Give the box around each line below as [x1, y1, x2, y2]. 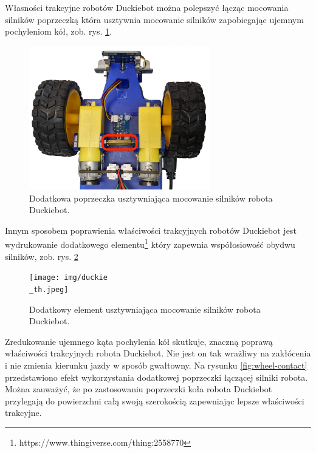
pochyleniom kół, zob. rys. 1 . [5, 25, 112, 38]
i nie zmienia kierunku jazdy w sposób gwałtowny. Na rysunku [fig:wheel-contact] [5, 358, 307, 371]
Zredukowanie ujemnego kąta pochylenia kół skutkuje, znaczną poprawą [5, 335, 273, 347]
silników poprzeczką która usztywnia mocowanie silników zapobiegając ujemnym [5, 13, 304, 26]
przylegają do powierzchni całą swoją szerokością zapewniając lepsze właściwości [5, 394, 304, 407]
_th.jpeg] [29, 285, 69, 294]
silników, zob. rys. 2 [5, 250, 78, 262]
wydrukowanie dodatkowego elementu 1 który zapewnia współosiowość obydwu [5, 236, 295, 251]
